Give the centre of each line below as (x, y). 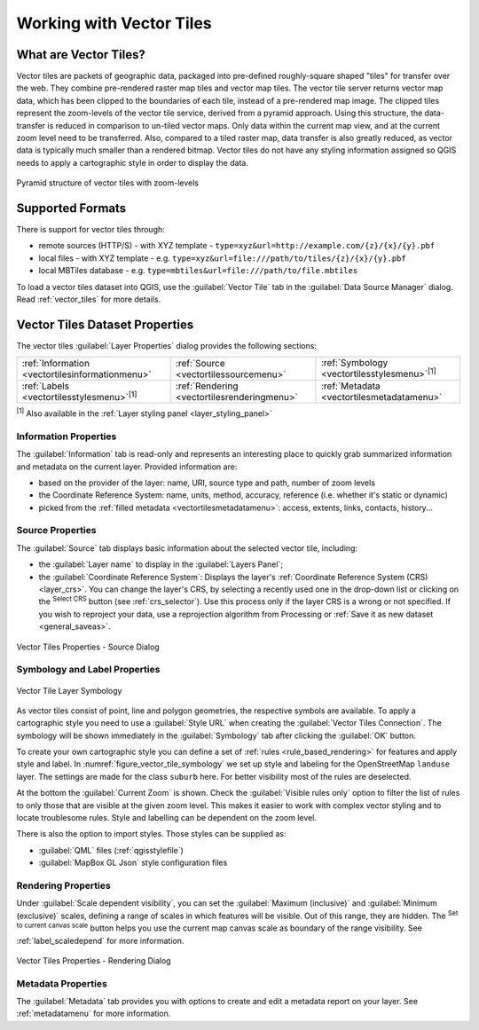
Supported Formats (71, 208)
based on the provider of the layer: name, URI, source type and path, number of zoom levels (207, 483)
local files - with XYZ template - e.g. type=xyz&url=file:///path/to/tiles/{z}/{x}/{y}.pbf (223, 258)
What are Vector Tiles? (81, 55)
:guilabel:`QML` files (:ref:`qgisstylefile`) (111, 850)
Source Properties (56, 531)
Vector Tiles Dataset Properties (105, 324)
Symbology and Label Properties (88, 670)
